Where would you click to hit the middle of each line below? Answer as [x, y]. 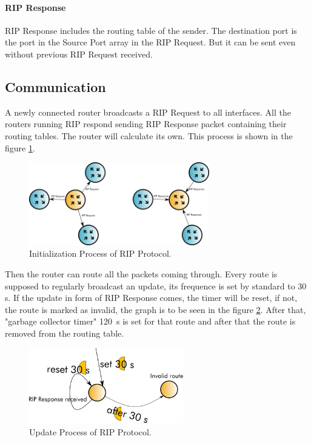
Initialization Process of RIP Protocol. [100, 253]
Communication [55, 86]
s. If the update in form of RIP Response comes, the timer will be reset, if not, [151, 298]
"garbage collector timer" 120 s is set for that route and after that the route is [150, 321]
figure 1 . [20, 147]
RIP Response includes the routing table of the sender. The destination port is [151, 30]
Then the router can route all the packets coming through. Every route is [141, 273]
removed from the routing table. [65, 333]
